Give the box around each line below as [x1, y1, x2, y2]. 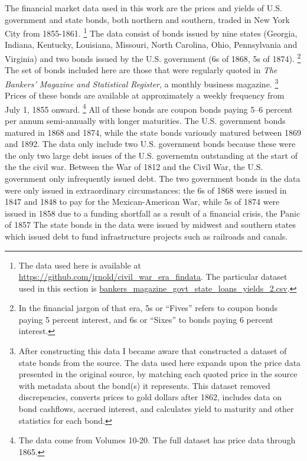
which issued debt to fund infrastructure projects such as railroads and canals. [5, 230, 288, 242]
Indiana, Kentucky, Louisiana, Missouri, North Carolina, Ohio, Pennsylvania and [5, 38, 298, 51]
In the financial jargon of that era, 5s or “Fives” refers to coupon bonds [18, 302, 278, 314]
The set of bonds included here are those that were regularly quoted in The [5, 64, 277, 76]
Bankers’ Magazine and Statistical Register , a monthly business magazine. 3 [5, 76, 279, 90]
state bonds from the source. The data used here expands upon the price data [18, 356, 301, 368]
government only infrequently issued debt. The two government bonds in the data [5, 172, 301, 184]
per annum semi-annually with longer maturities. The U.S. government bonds [5, 114, 286, 126]
